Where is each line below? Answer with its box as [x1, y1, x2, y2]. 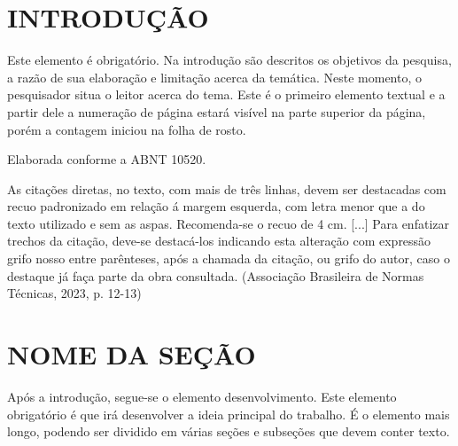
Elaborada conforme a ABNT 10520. [7, 150, 206, 168]
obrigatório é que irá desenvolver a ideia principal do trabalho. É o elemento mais [7, 404, 450, 423]
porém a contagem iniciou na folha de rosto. [7, 120, 246, 138]
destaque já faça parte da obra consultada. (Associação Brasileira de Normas [7, 266, 424, 285]
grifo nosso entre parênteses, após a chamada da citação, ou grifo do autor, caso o [7, 249, 450, 268]
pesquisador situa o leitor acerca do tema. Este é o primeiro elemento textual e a [7, 85, 446, 104]
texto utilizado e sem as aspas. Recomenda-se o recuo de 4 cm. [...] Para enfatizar [7, 214, 449, 232]
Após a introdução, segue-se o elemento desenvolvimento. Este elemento [7, 387, 397, 405]
